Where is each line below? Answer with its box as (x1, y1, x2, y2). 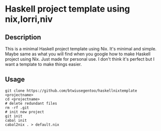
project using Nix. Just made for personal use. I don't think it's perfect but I (5, 56, 155, 62)
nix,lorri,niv (5, 14, 53, 25)
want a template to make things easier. (5, 62, 82, 67)
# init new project (5, 109, 44, 115)
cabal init (5, 118, 27, 123)
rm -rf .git (5, 105, 29, 110)
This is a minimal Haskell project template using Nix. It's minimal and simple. (5, 46, 157, 51)
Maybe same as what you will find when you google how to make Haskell (5, 51, 151, 57)
